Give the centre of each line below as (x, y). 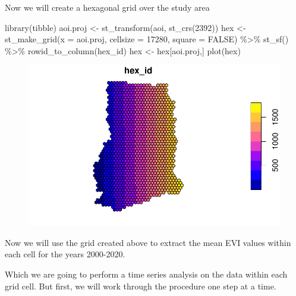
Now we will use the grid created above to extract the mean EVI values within (148, 242)
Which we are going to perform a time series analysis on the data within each (146, 274)
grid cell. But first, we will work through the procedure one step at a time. (141, 286)
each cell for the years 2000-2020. (65, 254)
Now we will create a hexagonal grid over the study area (107, 7)
